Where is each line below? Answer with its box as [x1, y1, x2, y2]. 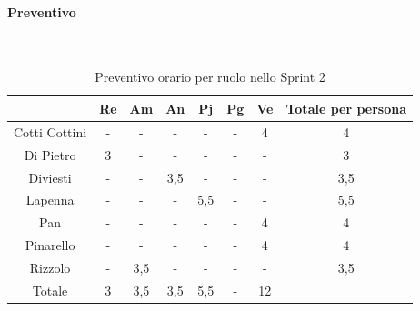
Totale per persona [285, 98, 407, 117]
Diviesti [28, 167, 72, 186]
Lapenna [25, 190, 75, 209]
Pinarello [25, 236, 75, 255]
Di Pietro [24, 145, 76, 164]
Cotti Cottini [14, 122, 87, 141]
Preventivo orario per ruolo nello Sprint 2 [95, 67, 325, 86]
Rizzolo [29, 257, 71, 276]
